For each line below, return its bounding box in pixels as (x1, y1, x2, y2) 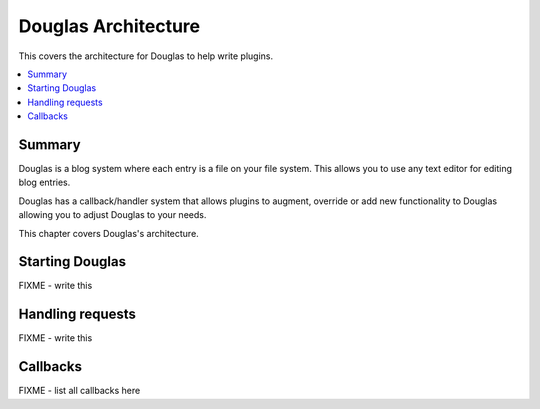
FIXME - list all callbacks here (18, 385, 141, 397)
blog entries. (18, 176, 71, 189)
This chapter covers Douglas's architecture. (18, 227, 199, 239)
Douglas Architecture (18, 15, 201, 37)
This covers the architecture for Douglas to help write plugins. (18, 50, 274, 62)
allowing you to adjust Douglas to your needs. (18, 209, 207, 221)
